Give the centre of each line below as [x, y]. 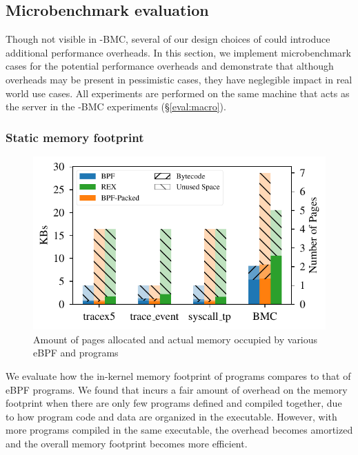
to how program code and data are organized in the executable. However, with [171, 416]
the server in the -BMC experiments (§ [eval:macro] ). [116, 107]
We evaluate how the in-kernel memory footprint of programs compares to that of [178, 375]
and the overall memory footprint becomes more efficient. [127, 443]
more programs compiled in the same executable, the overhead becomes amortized [179, 430]
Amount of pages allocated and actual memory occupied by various [176, 339]
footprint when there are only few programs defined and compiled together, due [174, 403]
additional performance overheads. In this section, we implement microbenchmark [178, 52]
